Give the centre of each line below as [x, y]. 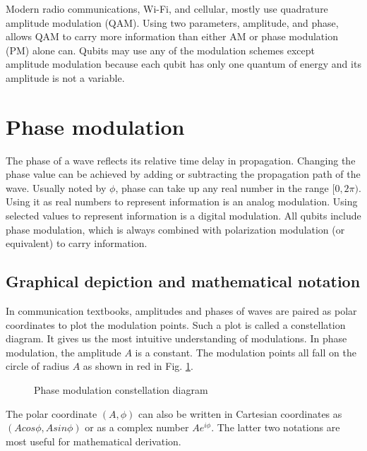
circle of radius [37, 366]
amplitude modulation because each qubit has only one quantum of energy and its [183, 64]
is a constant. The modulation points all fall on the [246, 352]
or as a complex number [137, 427]
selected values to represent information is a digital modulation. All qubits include [183, 216]
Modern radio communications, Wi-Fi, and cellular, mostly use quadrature [167, 8]
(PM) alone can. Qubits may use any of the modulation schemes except [160, 50]
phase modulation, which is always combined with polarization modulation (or [175, 229]
